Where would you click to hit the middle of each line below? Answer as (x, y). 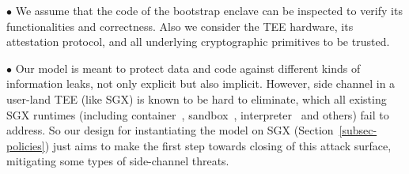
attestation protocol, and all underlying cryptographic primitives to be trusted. (198, 42)
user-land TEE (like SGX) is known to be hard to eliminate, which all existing (197, 98)
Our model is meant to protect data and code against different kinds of (188, 68)
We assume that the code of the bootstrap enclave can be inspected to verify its (209, 10)
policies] (26, 145)
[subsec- (358, 130)
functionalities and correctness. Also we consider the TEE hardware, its (180, 26)
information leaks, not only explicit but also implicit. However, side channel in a (201, 83)
